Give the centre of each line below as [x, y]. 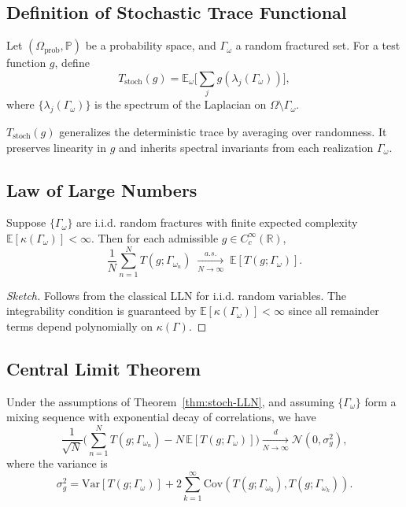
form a [380, 401]
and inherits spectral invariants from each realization [246, 147]
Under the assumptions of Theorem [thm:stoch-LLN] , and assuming [170, 401]
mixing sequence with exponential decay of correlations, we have [161, 417]
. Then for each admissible [155, 237]
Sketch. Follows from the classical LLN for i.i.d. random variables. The [177, 295]
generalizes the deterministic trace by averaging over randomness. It [223, 131]
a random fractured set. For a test [318, 45]
